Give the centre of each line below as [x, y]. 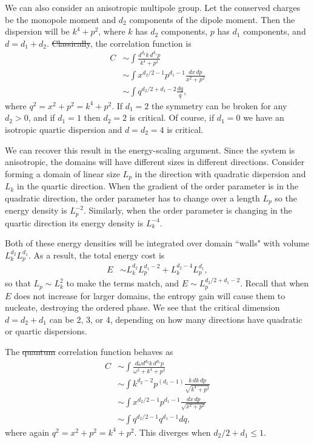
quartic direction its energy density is [74, 222]
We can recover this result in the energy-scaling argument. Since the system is [150, 150]
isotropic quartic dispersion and [64, 129]
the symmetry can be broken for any [219, 105]
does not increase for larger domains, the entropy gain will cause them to [150, 295]
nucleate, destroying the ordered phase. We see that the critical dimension [142, 307]
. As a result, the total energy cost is [96, 255]
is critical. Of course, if [172, 117]
